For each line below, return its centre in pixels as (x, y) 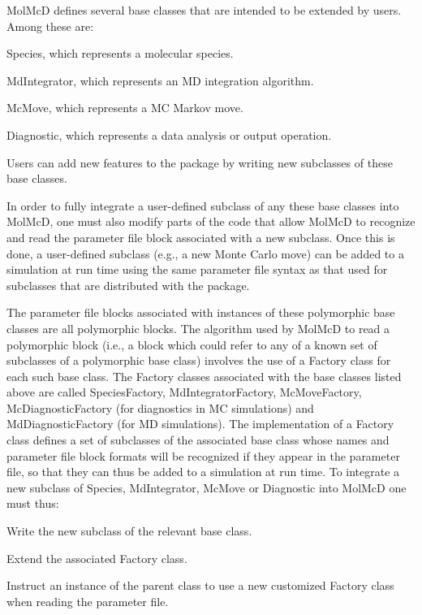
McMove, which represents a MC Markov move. (125, 108)
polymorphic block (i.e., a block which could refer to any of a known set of (192, 344)
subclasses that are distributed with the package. (128, 285)
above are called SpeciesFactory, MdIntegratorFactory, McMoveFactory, (184, 392)
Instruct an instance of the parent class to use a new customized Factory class (200, 585)
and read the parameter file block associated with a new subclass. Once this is (201, 237)
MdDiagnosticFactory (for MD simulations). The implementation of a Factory (200, 424)
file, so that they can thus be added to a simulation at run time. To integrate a (203, 472)
